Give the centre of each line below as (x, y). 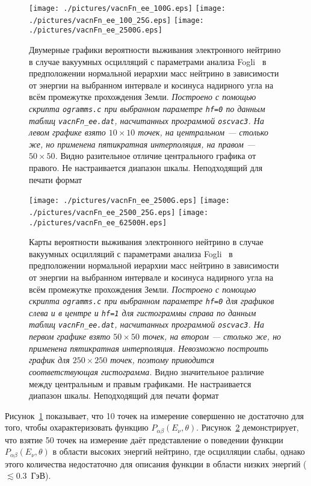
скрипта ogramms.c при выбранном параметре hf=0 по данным (147, 108)
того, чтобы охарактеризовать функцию (77, 427)
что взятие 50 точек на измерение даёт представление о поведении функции (144, 439)
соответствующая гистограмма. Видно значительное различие (146, 371)
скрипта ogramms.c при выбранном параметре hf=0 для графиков (152, 301)
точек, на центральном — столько (203, 132)
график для (49, 360)
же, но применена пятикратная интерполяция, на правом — (142, 144)
